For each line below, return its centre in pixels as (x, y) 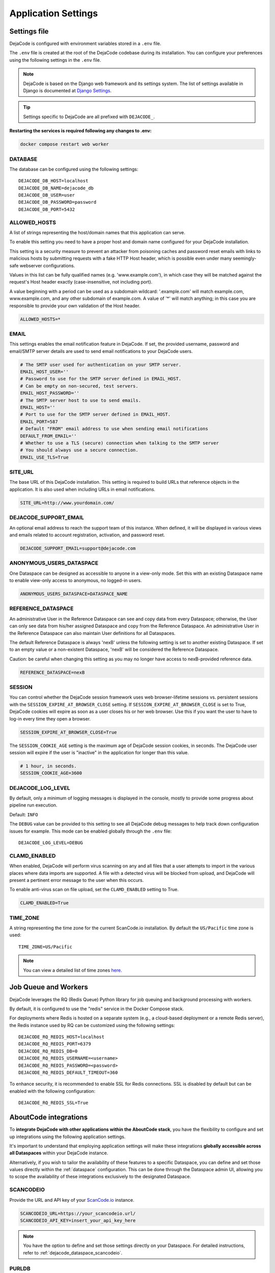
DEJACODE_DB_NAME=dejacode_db (56, 188)
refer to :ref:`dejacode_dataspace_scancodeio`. (73, 1253)
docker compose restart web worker (64, 144)
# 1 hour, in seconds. (48, 766)
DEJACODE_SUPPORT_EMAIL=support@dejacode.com (78, 548)
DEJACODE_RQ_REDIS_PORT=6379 (55, 1044)
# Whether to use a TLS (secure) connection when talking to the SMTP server (119, 443)
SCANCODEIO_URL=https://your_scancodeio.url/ (78, 1213)
